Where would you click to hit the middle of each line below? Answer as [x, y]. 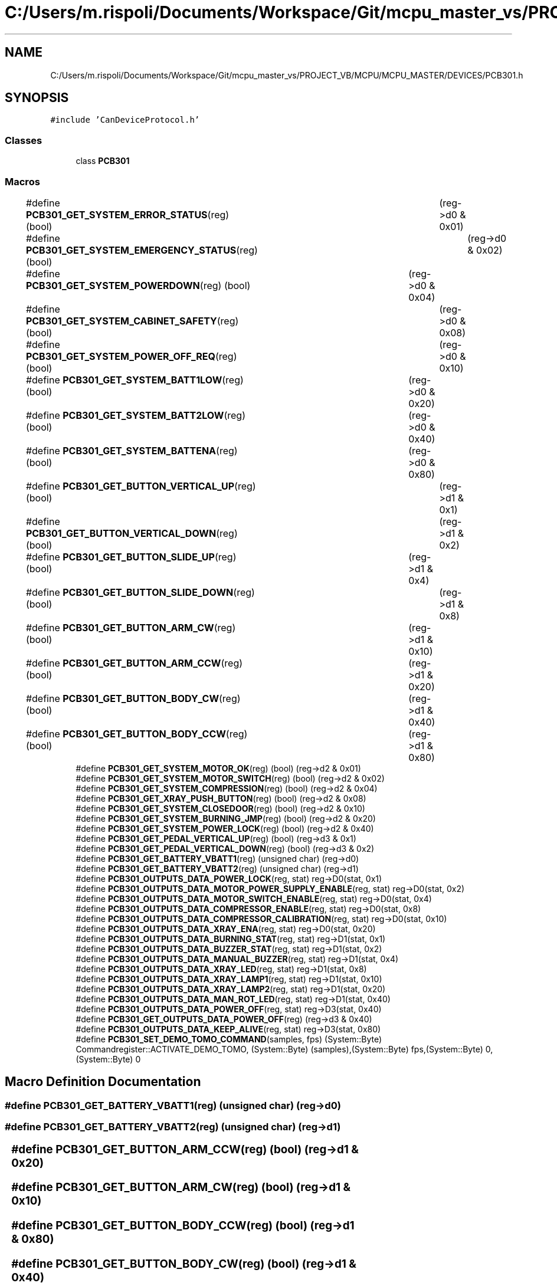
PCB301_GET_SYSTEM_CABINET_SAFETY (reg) [132, 321]
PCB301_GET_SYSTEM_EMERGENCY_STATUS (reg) [142, 250]
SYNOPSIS [37, 98]
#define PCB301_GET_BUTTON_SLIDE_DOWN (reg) [140, 592]
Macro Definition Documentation [103, 1082]
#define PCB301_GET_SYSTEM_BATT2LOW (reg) [135, 415]
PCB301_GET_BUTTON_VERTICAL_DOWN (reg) [132, 533]
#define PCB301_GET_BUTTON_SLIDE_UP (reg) [131, 557]
